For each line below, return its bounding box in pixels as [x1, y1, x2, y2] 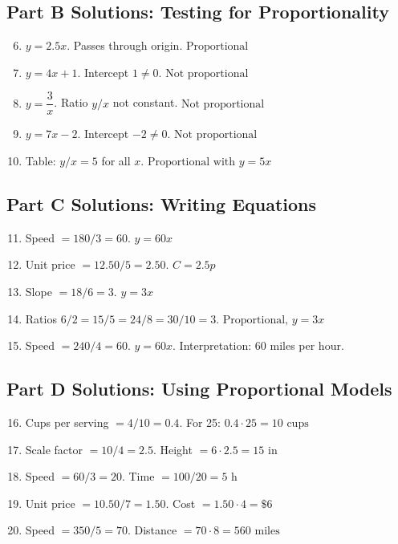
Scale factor [25, 440, 83, 457]
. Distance [127, 522, 177, 538]
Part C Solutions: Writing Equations [6, 192, 317, 217]
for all [101, 152, 131, 169]
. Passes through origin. [67, 37, 183, 54]
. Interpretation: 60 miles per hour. [173, 337, 344, 354]
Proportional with [147, 156, 236, 168]
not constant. [112, 94, 178, 111]
